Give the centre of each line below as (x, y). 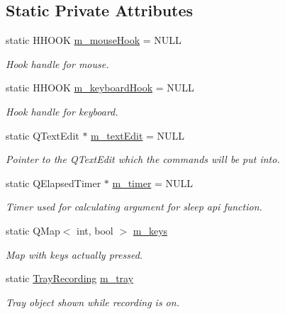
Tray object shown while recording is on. (93, 302)
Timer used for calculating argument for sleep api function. (134, 207)
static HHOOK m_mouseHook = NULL (94, 40)
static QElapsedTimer (54, 183)
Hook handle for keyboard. (62, 111)
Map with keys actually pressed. (74, 254)
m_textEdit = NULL (138, 135)
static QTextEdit (43, 135)
